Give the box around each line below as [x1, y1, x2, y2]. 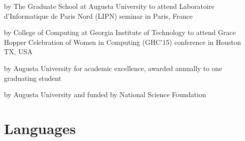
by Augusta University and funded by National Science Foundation [4, 89, 206, 100]
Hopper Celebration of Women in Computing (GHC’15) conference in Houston [4, 36, 241, 47]
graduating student [4, 72, 61, 83]
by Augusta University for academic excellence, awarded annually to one [4, 63, 222, 73]
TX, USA [4, 46, 32, 57]
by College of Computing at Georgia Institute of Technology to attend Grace [4, 27, 236, 37]
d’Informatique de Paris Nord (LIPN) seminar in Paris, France [4, 10, 193, 21]
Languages [4, 118, 76, 138]
